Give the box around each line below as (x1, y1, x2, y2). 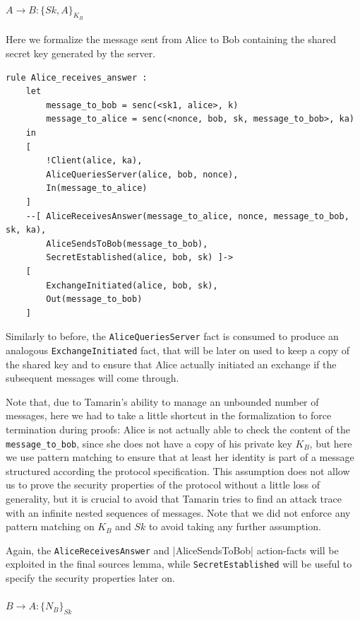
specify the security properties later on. (6, 571, 175, 585)
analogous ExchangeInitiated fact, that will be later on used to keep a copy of (6, 342, 350, 357)
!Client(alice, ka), (46, 156, 143, 166)
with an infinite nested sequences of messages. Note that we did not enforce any (6, 505, 351, 520)
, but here (309, 435, 352, 450)
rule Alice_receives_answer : (6, 72, 148, 83)
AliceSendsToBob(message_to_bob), (46, 238, 208, 249)
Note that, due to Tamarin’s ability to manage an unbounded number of (6, 394, 319, 409)
